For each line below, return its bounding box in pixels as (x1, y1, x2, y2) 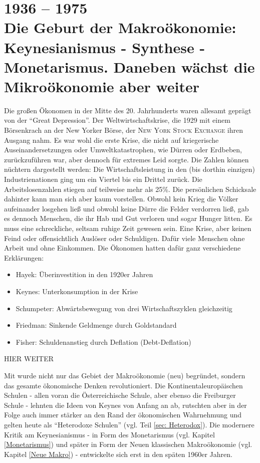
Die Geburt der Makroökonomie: (4, 17, 236, 38)
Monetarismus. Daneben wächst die (4, 56, 255, 77)
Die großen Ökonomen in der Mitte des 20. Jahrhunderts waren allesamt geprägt (4, 105, 251, 115)
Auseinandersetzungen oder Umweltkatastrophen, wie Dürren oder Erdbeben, (4, 144, 242, 155)
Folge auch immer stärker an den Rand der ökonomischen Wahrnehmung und (4, 409, 242, 420)
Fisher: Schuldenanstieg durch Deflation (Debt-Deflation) (16, 336, 191, 347)
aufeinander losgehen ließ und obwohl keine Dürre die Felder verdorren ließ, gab (4, 203, 249, 213)
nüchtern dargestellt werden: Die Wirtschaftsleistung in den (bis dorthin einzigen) (4, 164, 255, 174)
